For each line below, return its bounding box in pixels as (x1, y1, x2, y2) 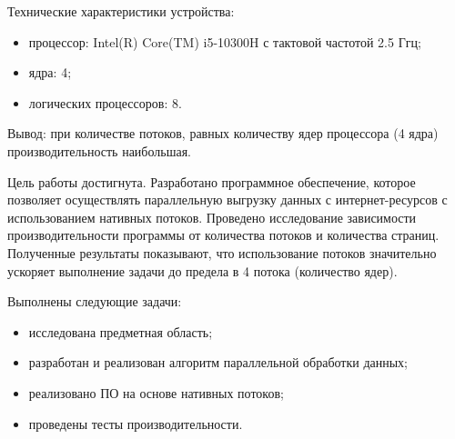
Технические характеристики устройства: (7, 2, 235, 20)
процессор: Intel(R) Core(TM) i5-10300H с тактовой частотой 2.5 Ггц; (28, 32, 421, 51)
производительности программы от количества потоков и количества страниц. (7, 225, 440, 244)
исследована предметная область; (28, 322, 213, 341)
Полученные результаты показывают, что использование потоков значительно (7, 243, 437, 262)
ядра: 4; (28, 63, 72, 82)
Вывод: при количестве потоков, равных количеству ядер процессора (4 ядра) (7, 124, 439, 143)
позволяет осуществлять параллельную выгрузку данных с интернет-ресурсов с (7, 190, 448, 209)
